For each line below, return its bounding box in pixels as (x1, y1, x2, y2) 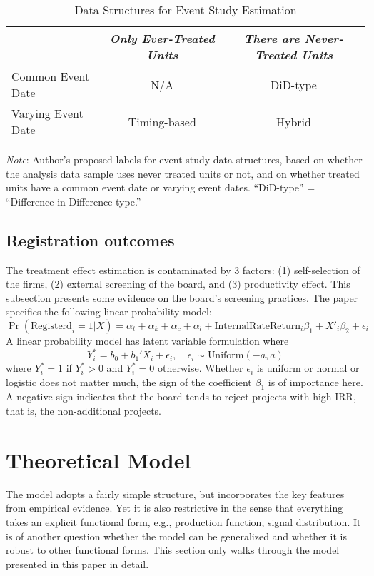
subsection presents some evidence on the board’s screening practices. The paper (6, 290, 358, 305)
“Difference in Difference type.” (6, 193, 141, 208)
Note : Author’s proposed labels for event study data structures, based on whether (6, 152, 363, 166)
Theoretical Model (6, 445, 191, 474)
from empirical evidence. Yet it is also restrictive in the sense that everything (6, 500, 343, 515)
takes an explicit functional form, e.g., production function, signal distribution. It (6, 514, 361, 529)
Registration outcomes (6, 228, 175, 251)
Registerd (31, 320, 72, 331)
